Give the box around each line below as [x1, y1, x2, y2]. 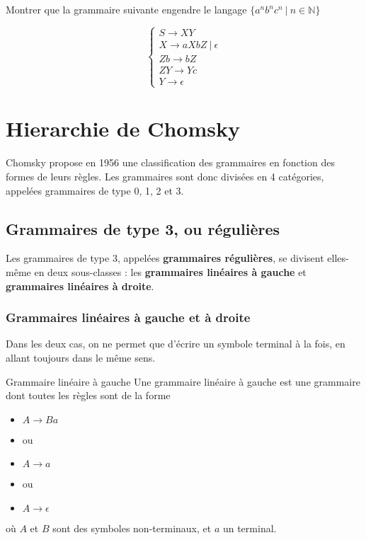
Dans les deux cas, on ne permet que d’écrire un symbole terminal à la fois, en [6, 336, 345, 351]
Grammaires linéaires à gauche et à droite [6, 309, 251, 326]
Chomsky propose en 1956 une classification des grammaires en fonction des [6, 155, 335, 170]
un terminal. [222, 520, 277, 535]
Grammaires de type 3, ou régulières [6, 217, 280, 239]
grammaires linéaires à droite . [6, 278, 154, 293]
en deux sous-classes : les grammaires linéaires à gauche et [34, 264, 307, 279]
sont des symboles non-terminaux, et [52, 520, 212, 535]
